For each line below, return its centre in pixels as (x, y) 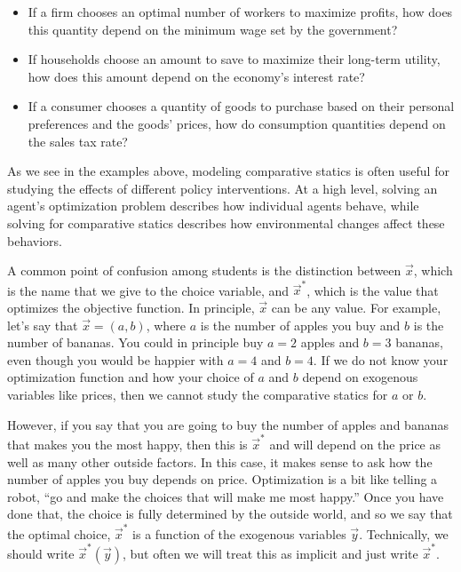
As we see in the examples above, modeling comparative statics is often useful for (228, 171)
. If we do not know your (381, 359)
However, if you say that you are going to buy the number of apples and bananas (228, 424)
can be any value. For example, (356, 308)
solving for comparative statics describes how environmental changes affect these (226, 222)
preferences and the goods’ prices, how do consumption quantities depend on (237, 123)
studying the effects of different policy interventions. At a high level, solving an (223, 188)
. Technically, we (404, 533)
